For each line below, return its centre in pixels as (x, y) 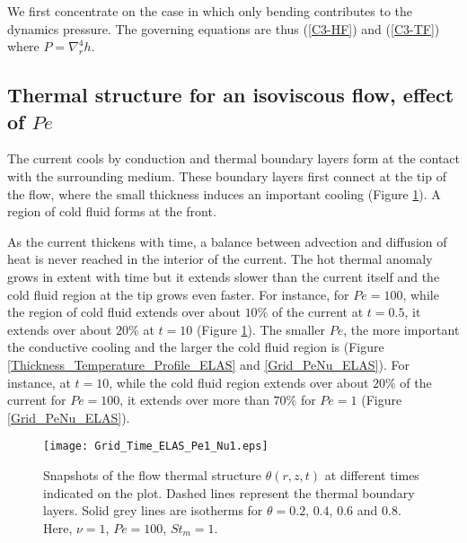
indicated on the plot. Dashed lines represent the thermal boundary (229, 492)
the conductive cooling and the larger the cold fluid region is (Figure (196, 347)
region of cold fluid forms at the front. (112, 211)
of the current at (317, 312)
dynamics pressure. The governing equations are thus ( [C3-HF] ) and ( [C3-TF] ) (224, 28)
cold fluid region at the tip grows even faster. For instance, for (178, 294)
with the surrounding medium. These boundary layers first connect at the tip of (227, 175)
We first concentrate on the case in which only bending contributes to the (210, 11)
